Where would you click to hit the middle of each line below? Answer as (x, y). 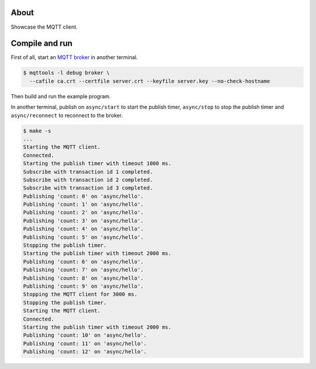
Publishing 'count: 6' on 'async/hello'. (83, 261)
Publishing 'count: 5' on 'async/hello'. (83, 237)
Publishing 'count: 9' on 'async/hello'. (83, 286)
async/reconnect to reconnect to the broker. (67, 115)
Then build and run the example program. (61, 96)
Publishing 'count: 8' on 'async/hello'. (83, 278)
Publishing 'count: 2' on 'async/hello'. (83, 213)
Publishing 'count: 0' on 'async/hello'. (83, 196)
